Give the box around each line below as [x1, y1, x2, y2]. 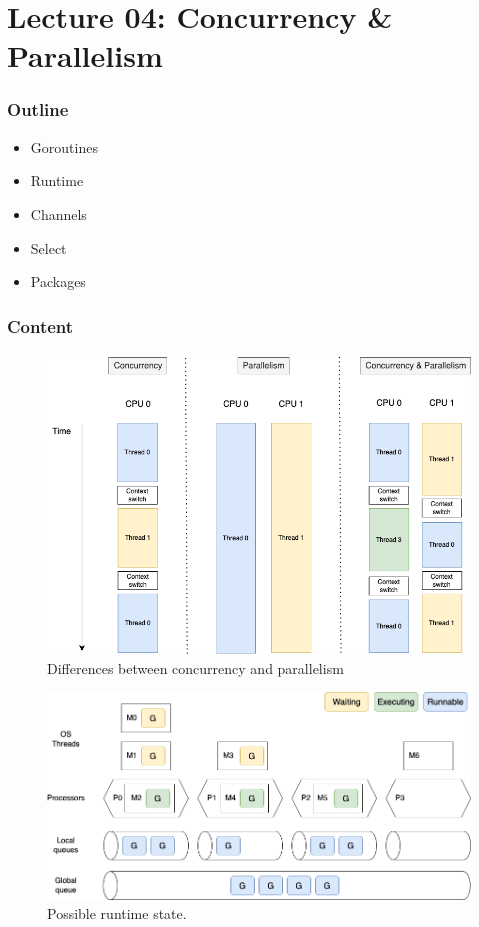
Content [7, 313, 74, 338]
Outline [7, 97, 69, 122]
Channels [30, 203, 87, 224]
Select [30, 237, 67, 258]
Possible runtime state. [47, 903, 187, 924]
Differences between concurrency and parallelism [47, 657, 344, 678]
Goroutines [30, 136, 98, 157]
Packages [30, 271, 86, 292]
